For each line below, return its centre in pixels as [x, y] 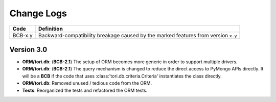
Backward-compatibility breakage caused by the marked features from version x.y [138, 35]
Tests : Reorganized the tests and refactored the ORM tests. [85, 90]
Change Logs [38, 13]
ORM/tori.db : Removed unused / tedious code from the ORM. [87, 83]
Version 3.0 [28, 49]
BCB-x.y [22, 35]
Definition [51, 29]
